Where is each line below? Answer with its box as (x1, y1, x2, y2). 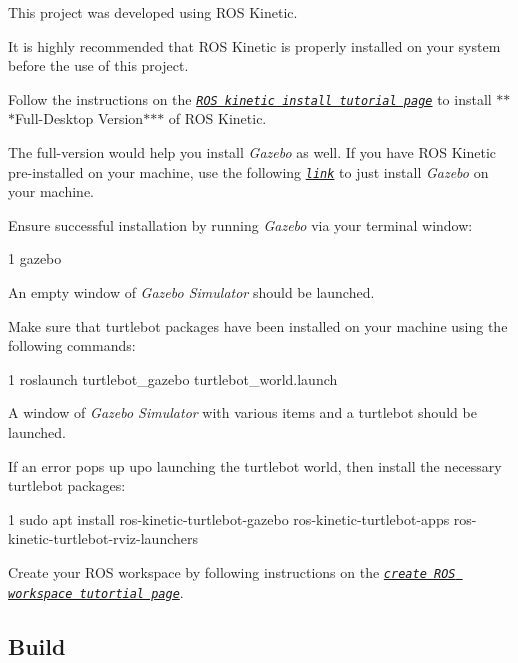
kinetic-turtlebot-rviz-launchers (8, 528, 198, 549)
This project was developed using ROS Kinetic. (8, 2, 298, 22)
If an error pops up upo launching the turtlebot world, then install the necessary (8, 455, 502, 476)
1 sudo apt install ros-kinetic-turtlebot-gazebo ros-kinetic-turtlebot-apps (8, 508, 450, 529)
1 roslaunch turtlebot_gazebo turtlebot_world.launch (8, 368, 338, 389)
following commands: (8, 335, 136, 356)
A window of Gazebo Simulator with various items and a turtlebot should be (8, 402, 477, 423)
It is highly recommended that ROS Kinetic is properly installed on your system (8, 35, 501, 56)
